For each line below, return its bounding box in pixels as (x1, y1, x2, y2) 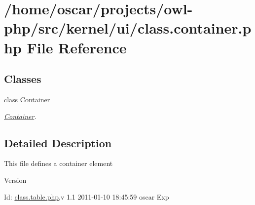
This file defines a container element (4, 158, 113, 168)
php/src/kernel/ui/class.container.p (4, 18, 252, 38)
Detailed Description (4, 135, 112, 150)
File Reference (27, 37, 127, 57)
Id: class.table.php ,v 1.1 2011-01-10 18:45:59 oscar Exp (4, 191, 169, 202)
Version (4, 174, 27, 185)
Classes (4, 71, 41, 86)
